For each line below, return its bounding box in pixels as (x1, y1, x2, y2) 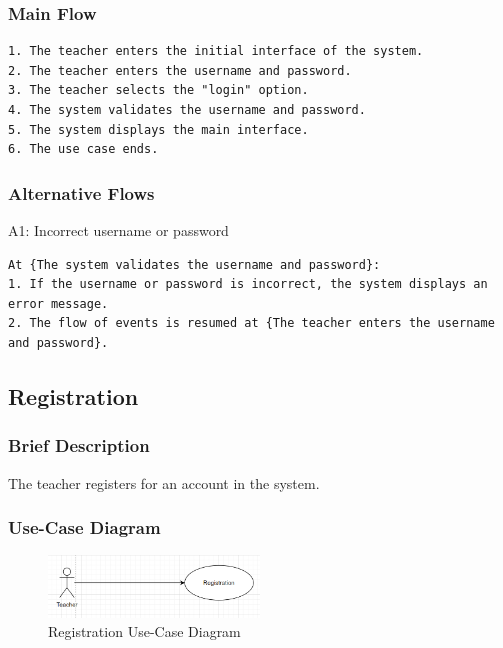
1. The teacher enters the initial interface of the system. (8, 44, 424, 59)
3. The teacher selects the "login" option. (8, 83, 309, 98)
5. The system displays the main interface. (8, 122, 309, 137)
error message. (8, 296, 109, 311)
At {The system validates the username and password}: (8, 257, 381, 272)
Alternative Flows (8, 180, 155, 205)
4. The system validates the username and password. (8, 103, 366, 117)
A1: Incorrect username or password (8, 220, 229, 240)
